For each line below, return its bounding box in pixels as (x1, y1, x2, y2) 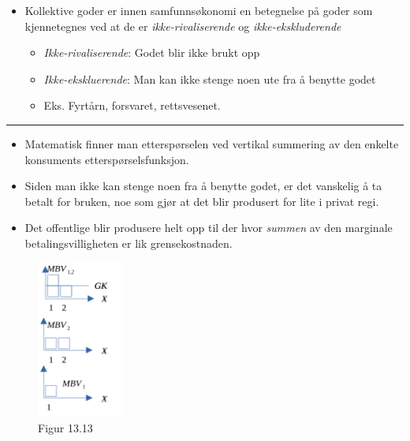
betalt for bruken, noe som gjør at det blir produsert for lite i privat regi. (24, 192, 379, 209)
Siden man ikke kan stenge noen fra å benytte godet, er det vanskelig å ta (24, 178, 382, 194)
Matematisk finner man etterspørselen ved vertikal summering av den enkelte (24, 135, 399, 151)
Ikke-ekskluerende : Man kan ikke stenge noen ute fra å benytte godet (43, 70, 376, 87)
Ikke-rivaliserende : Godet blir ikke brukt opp (43, 44, 260, 61)
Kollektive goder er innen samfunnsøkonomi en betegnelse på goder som (24, 2, 373, 18)
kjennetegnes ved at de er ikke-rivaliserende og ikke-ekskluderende (24, 17, 341, 34)
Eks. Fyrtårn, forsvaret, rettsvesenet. (43, 97, 221, 114)
